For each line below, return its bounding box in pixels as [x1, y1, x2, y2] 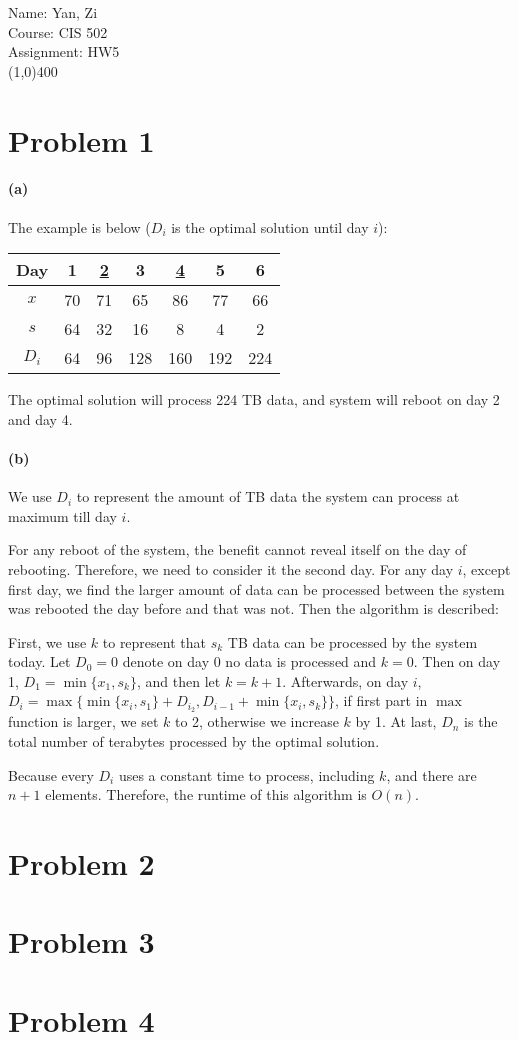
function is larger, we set [8, 711, 159, 732]
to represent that [102, 631, 206, 652]
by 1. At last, [355, 711, 437, 732]
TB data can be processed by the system [227, 631, 478, 652]
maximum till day [8, 505, 117, 526]
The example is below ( [8, 216, 151, 237]
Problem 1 [8, 119, 155, 160]
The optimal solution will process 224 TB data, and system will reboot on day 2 [8, 389, 500, 410]
